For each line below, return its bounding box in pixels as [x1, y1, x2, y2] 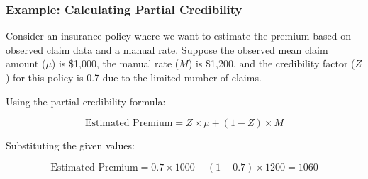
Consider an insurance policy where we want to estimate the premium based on [6, 28, 351, 43]
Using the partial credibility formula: [6, 93, 166, 108]
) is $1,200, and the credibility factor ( [188, 56, 355, 71]
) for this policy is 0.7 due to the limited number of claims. [6, 70, 262, 84]
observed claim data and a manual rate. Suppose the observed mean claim [6, 42, 328, 57]
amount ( [6, 56, 46, 71]
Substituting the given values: [6, 138, 135, 153]
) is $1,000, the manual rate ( [51, 56, 179, 71]
